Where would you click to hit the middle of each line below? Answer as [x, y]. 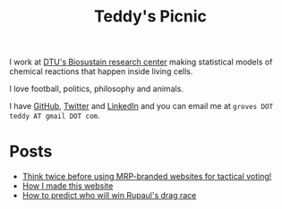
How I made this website [68, 186]
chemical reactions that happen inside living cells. [101, 71]
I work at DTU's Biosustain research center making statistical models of [141, 62]
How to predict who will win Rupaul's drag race [109, 196]
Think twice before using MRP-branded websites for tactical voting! [147, 177]
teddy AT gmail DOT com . [55, 116]
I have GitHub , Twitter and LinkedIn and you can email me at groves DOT [141, 106]
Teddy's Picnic [150, 17]
